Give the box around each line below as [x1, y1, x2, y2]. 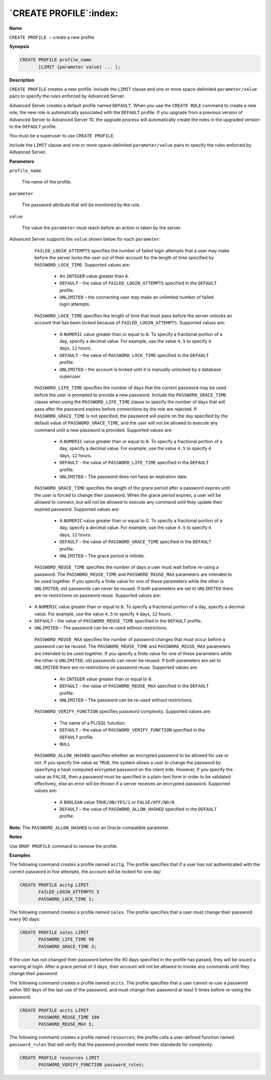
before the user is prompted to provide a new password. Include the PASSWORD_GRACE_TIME [34, 392, 227, 398]
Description [9, 77, 35, 83]
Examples [9, 852, 31, 858]
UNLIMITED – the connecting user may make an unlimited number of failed [59, 294, 214, 300]
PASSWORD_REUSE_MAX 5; [38, 1021, 94, 1027]
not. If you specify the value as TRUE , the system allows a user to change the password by [34, 759, 221, 765]
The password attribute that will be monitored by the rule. [22, 202, 141, 208]
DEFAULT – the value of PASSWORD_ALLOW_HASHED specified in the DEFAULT [59, 806, 217, 812]
